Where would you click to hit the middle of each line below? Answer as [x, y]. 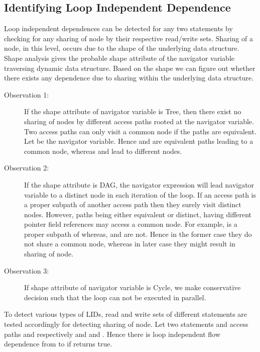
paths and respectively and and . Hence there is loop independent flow [112, 334]
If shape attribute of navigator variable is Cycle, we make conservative [133, 287]
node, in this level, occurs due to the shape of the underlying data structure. [122, 48]
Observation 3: [27, 270]
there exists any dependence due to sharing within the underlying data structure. [129, 78]
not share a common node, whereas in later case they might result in [130, 244]
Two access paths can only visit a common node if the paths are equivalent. [140, 131]
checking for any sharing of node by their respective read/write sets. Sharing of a [129, 38]
